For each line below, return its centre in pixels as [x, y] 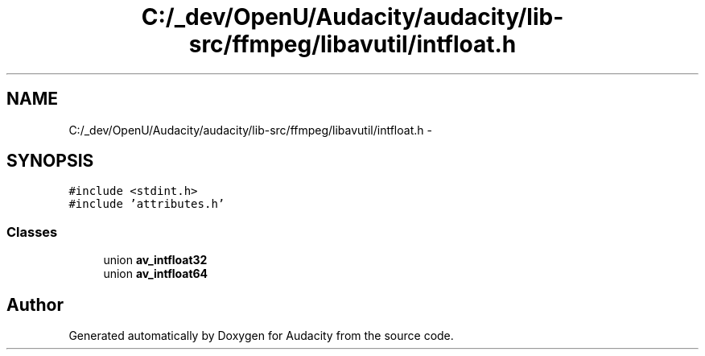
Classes [32, 232]
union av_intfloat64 [156, 274]
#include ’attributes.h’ [147, 204]
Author [35, 304]
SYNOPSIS [50, 161]
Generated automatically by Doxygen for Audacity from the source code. [261, 336]
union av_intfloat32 [155, 260]
